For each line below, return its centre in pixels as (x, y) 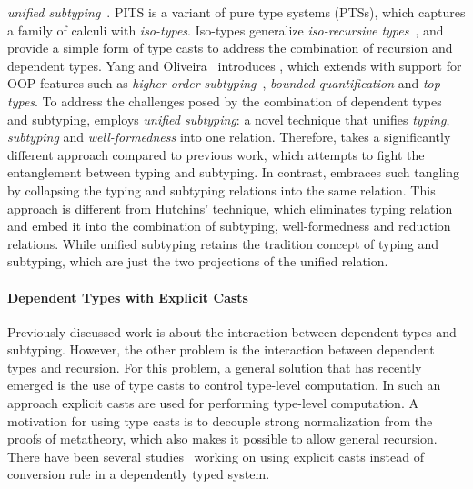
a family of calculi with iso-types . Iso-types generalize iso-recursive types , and (226, 30)
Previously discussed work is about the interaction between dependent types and (232, 331)
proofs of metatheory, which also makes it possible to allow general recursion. (222, 439)
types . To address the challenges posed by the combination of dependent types (225, 100)
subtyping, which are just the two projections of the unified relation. (198, 261)
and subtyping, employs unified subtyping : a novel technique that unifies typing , (229, 119)
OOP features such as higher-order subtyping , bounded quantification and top (224, 83)
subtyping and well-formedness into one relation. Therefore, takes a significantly (229, 137)
